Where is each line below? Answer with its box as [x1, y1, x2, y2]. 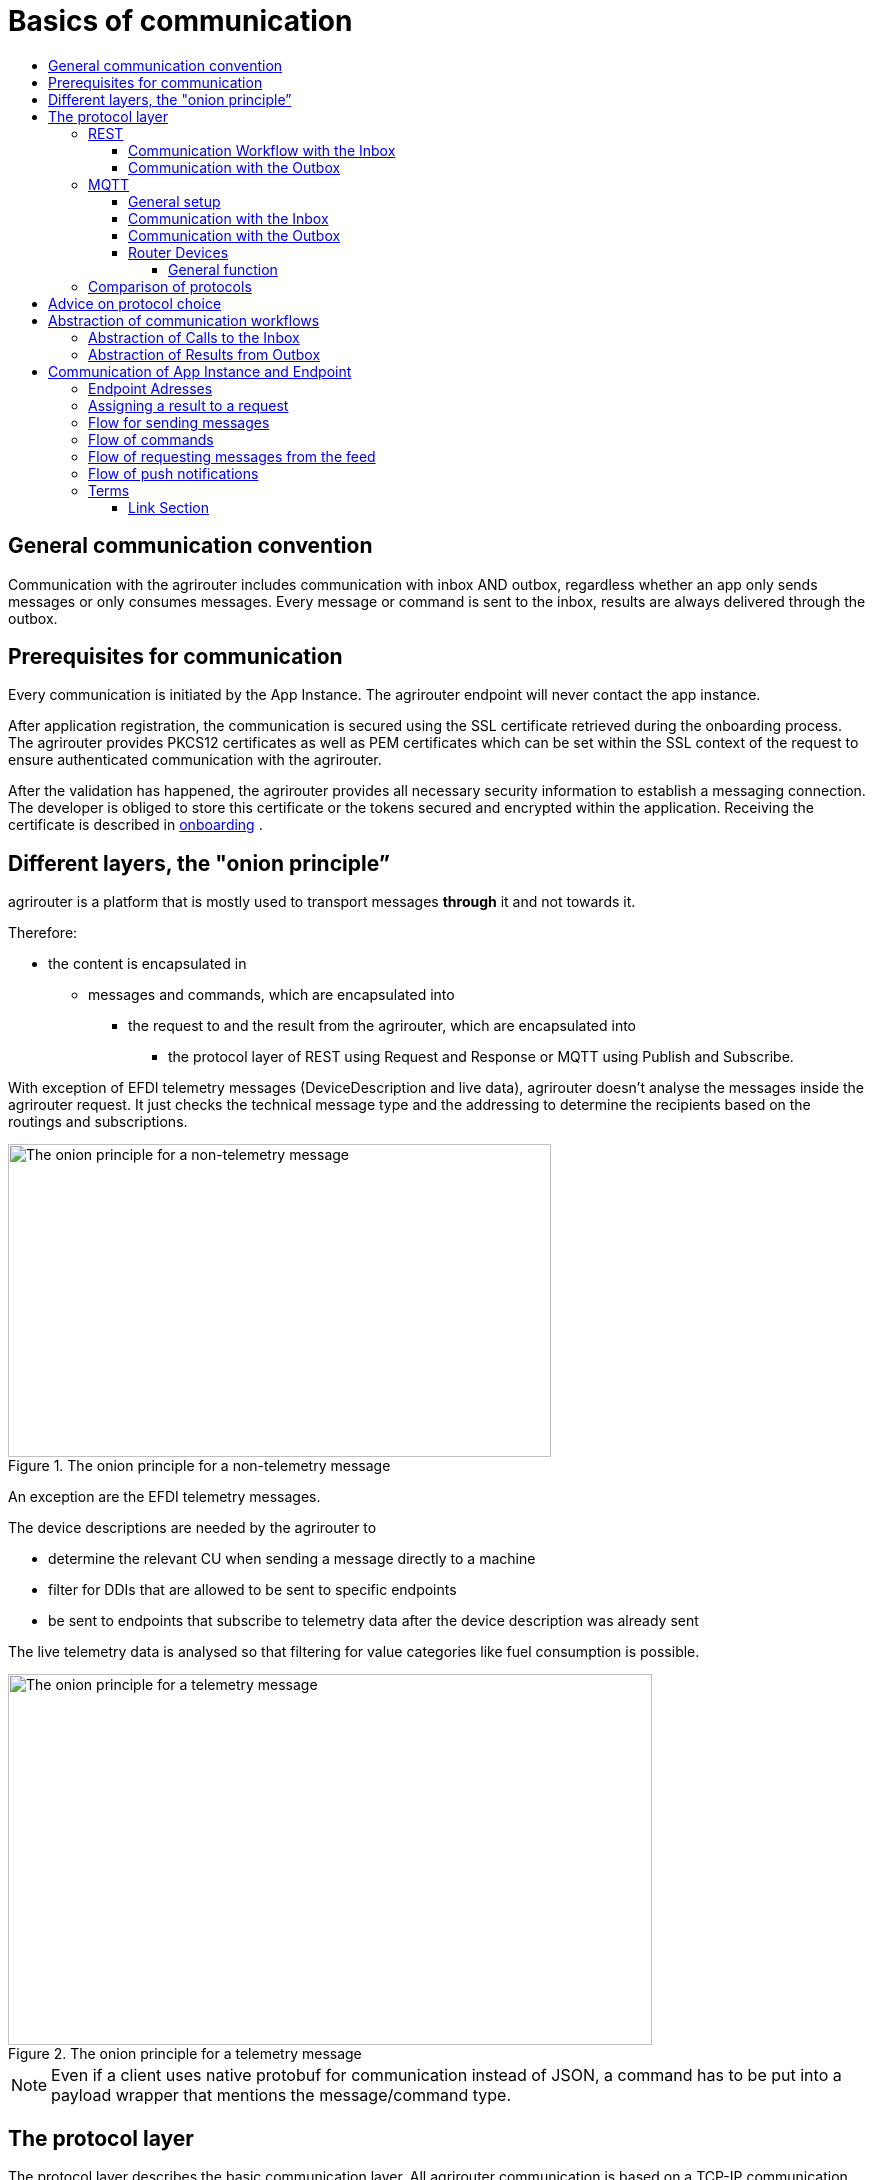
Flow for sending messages [88, 413, 270, 431]
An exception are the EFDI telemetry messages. [8, 1488, 321, 1506]
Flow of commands [88, 430, 214, 448]
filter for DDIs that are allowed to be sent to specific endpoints [48, 1581, 457, 1599]
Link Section [128, 498, 209, 516]
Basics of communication [8, 4, 353, 38]
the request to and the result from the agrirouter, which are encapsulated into [128, 1017, 637, 1035]
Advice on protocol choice [48, 294, 222, 312]
